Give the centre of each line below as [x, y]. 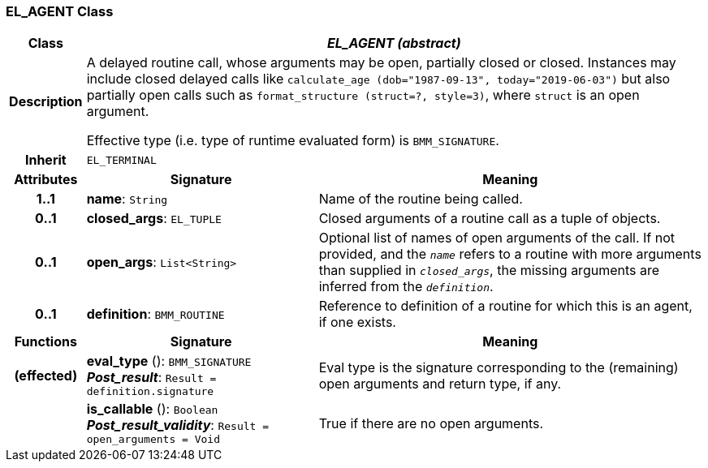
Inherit [45, 160]
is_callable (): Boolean [152, 409]
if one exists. [357, 322]
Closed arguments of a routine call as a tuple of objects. [490, 219]
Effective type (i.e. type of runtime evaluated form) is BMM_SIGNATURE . [293, 141]
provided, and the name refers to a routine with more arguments [510, 254]
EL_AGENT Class [60, 11]
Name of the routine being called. [421, 199]
